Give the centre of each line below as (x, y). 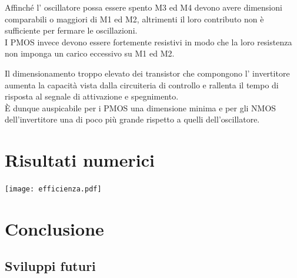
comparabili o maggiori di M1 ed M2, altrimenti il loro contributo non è (134, 19)
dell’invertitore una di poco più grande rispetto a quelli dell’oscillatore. (132, 119)
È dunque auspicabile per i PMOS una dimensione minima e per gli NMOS (141, 107)
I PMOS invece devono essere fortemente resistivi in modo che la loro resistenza (148, 42)
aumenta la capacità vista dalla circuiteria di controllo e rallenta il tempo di (142, 85)
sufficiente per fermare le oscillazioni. (71, 30)
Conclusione (54, 228)
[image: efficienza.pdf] (53, 189)
